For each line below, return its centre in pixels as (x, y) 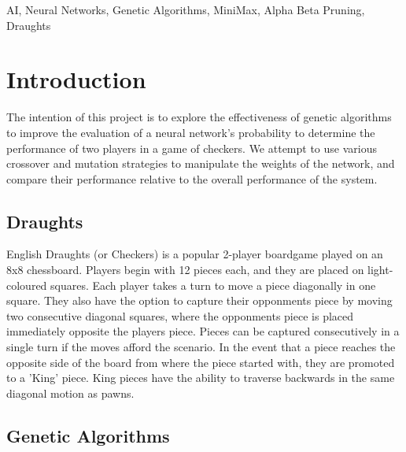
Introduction (76, 79)
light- (380, 270)
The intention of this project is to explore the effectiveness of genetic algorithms (199, 117)
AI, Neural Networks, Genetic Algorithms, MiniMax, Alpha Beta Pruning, (186, 9)
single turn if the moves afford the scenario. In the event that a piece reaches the (201, 347)
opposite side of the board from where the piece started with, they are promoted (201, 362)
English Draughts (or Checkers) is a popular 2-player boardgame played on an (195, 254)
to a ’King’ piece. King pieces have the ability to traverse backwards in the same (201, 378)
